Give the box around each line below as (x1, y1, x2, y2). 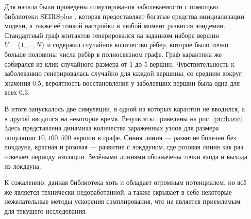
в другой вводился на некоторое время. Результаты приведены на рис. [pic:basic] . (4, 113, 244, 123)
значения (4, 77, 31, 88)
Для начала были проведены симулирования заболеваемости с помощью (4, 1, 218, 11)
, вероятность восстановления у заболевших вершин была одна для (41, 77, 240, 88)
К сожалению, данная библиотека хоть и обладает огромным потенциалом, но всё (4, 177, 247, 187)
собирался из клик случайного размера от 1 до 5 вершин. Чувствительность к (4, 58, 234, 69)
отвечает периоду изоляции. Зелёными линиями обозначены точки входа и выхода (4, 151, 248, 161)
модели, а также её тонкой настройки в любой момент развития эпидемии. (4, 20, 226, 31)
